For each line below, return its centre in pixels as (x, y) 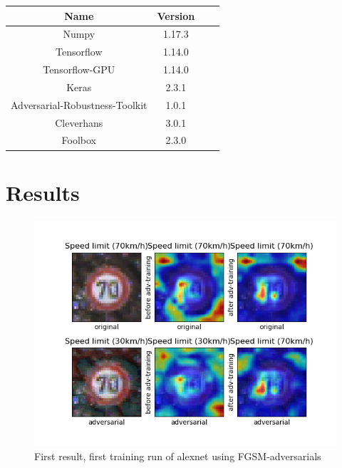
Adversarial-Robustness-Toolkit (79, 104)
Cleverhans (79, 122)
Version (176, 15)
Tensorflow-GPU (79, 69)
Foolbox (79, 140)
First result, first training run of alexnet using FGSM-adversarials (178, 456)
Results (43, 192)
